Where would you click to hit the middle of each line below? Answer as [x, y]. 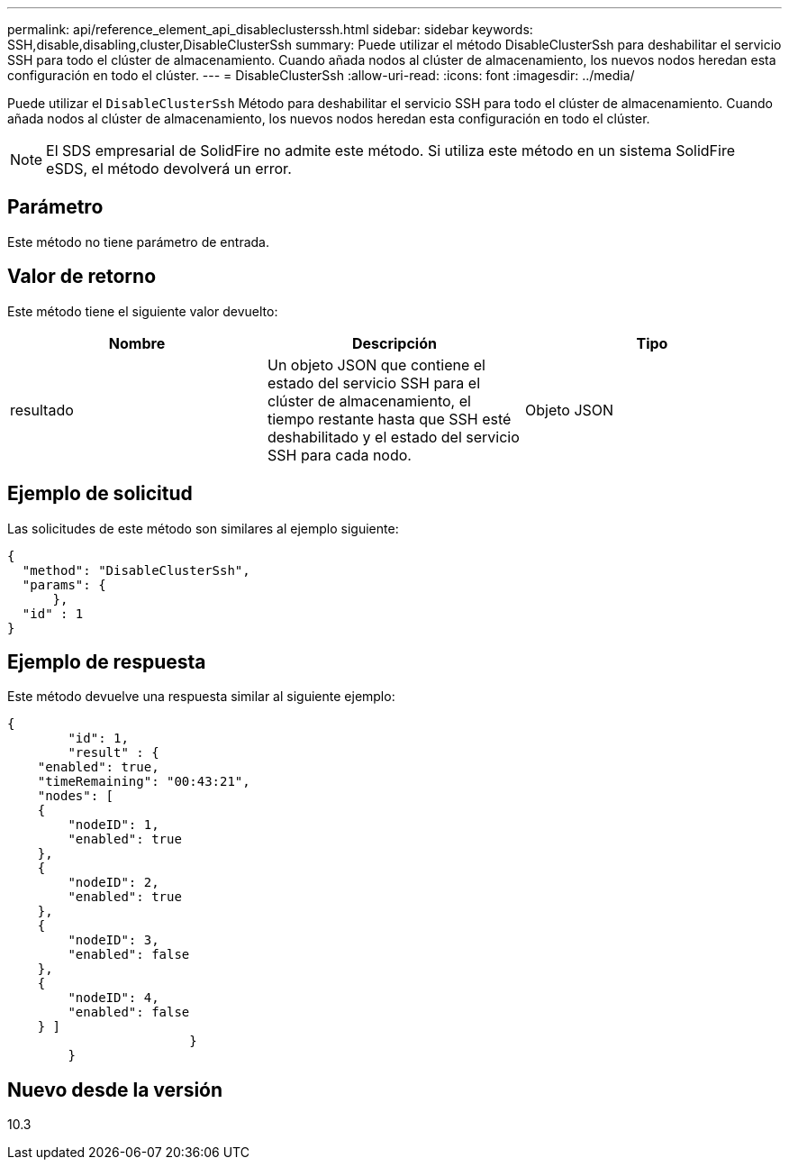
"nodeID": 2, [113, 883]
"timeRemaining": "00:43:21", [144, 782]
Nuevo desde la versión [115, 1090]
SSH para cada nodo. [339, 455]
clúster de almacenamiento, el [369, 401]
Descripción [394, 343]
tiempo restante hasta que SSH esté [389, 419]
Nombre [137, 343]
